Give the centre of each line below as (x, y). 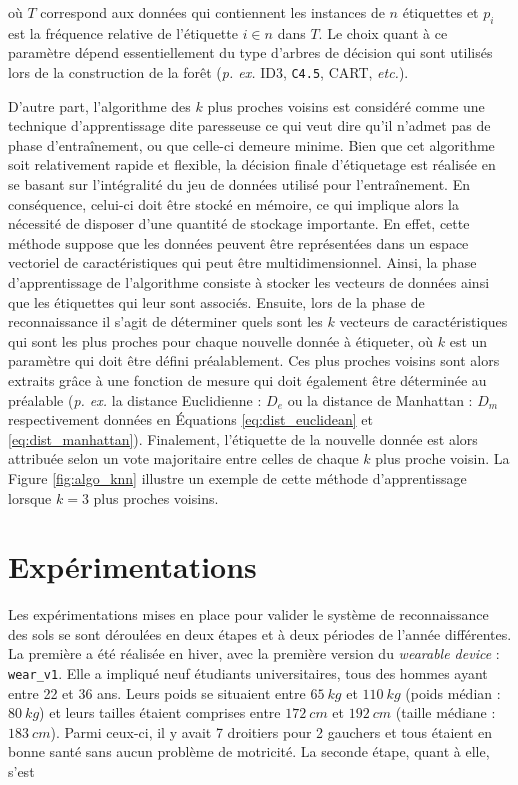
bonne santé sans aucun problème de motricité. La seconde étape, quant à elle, (249, 751)
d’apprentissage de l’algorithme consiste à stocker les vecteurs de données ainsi (249, 281)
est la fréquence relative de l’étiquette (123, 32)
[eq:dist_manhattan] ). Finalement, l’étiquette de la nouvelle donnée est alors (243, 438)
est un (468, 340)
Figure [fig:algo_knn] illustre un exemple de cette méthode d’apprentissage (237, 477)
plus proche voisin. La (442, 458)
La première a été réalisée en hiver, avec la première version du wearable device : (254, 653)
